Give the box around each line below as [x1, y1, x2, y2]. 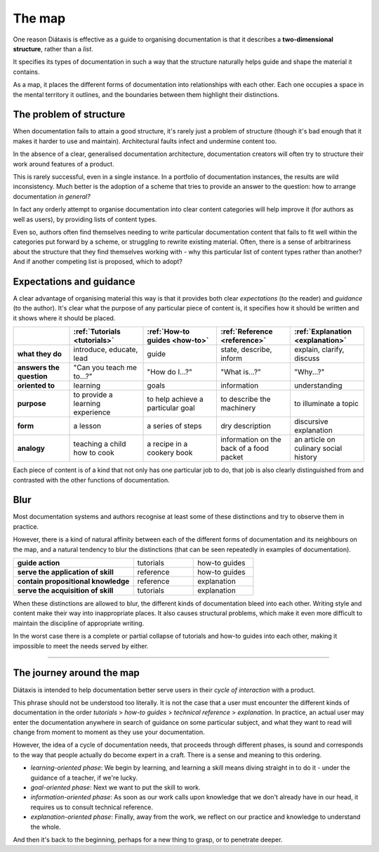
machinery [220, 403, 256, 413]
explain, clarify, [293, 345, 345, 355]
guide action [17, 558, 60, 568]
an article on [293, 435, 336, 445]
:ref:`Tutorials [73, 327, 121, 336]
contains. [13, 67, 40, 76]
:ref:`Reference [220, 327, 273, 336]
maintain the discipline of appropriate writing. [13, 619, 145, 627]
